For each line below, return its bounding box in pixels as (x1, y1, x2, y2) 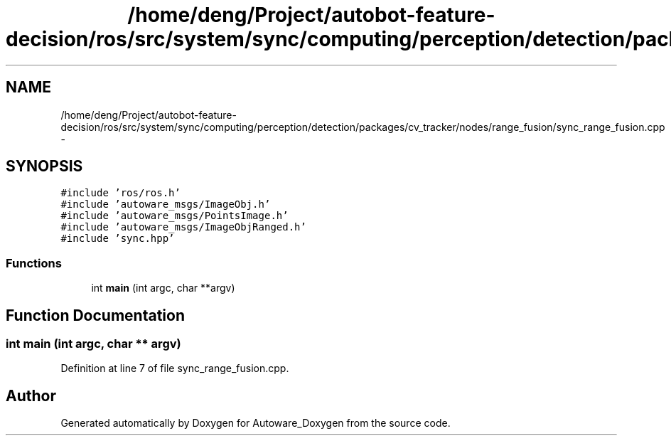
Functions (6, 255, 62, 270)
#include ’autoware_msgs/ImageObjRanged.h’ (60, 221, 306, 233)
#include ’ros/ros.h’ (60, 187, 181, 199)
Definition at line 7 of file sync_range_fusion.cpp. (60, 362, 289, 375)
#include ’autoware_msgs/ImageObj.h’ (60, 198, 271, 211)
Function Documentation (6, 306, 185, 324)
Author (6, 386, 56, 405)
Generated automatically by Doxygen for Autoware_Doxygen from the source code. (60, 417, 451, 430)
